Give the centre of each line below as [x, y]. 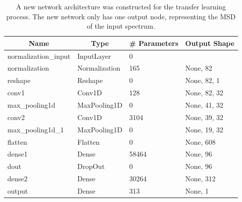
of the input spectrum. [121, 26]
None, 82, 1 [202, 80]
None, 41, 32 [204, 105]
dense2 [18, 179]
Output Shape [210, 43]
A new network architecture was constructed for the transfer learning [121, 6]
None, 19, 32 [204, 129]
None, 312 [200, 179]
